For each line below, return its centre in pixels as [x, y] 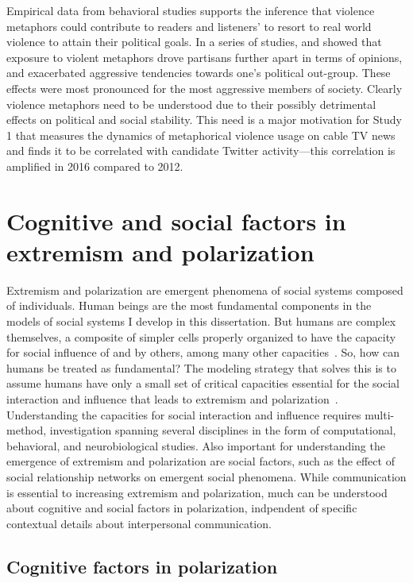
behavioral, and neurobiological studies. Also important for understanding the [196, 445]
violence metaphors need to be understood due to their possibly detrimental [191, 104]
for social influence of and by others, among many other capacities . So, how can [203, 352]
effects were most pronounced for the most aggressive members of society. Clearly [205, 88]
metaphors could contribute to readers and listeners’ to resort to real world [189, 26]
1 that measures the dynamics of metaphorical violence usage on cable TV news [201, 135]
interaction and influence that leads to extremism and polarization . [172, 399]
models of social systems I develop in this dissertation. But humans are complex [201, 321]
